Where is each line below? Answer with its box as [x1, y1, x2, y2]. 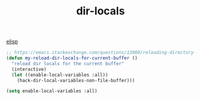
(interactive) [11, 66, 47, 72]
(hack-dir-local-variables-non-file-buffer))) [17, 77, 135, 83]
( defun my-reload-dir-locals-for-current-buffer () [6, 55, 138, 61]
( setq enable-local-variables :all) [6, 88, 98, 94]
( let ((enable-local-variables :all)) [11, 72, 109, 78]
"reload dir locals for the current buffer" [11, 60, 124, 66]
